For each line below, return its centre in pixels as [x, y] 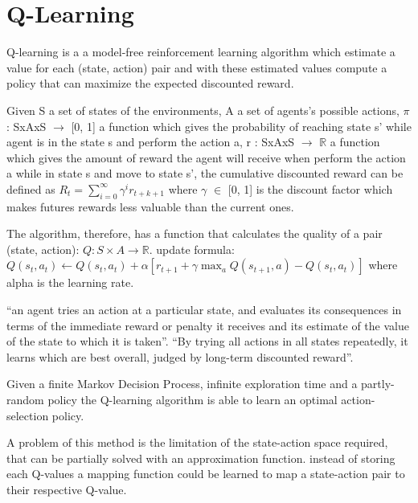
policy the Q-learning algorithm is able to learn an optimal [193, 400]
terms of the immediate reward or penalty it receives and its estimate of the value [208, 325]
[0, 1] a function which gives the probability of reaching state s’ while [241, 126]
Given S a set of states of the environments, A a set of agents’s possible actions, [203, 110]
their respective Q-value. [67, 489]
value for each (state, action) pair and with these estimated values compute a [197, 67]
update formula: [195, 249]
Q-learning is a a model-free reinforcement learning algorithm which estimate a [201, 52]
